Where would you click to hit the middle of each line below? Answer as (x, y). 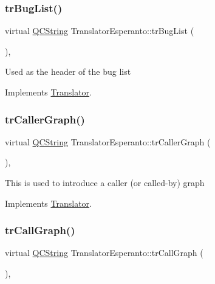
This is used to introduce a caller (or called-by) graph (105, 182)
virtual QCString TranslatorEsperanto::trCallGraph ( (104, 253)
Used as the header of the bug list (68, 71)
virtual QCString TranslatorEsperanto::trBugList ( (100, 31)
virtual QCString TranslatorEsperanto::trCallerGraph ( (108, 141)
